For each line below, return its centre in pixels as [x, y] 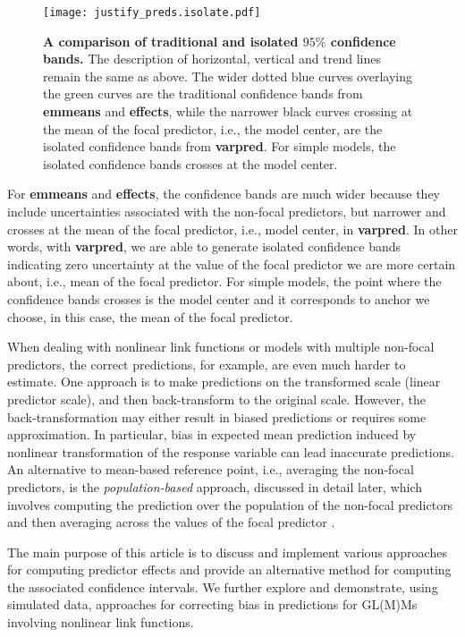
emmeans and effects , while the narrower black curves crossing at [228, 111]
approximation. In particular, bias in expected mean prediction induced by [212, 434]
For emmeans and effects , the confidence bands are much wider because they [224, 194]
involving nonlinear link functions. [101, 622]
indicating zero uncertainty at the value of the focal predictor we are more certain [232, 263]
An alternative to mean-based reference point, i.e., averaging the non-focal [211, 469]
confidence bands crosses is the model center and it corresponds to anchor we [219, 298]
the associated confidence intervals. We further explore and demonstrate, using [223, 586]
